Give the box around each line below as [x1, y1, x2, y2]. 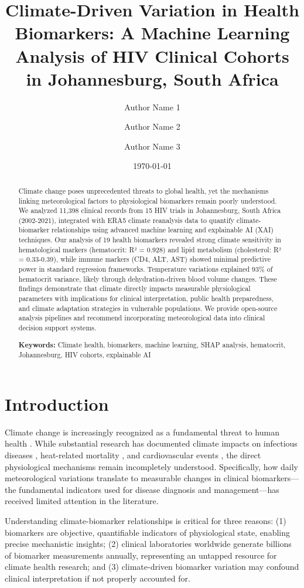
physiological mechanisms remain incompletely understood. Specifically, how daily [5, 460, 298, 472]
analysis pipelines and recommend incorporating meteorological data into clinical [18, 313, 265, 323]
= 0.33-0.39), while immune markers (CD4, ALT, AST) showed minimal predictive [18, 254, 271, 264]
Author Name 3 [124, 140, 180, 152]
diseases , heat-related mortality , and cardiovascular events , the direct [5, 449, 261, 461]
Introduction [5, 391, 109, 415]
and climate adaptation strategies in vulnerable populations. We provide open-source [18, 303, 278, 313]
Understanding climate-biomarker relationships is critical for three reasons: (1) [5, 515, 286, 526]
